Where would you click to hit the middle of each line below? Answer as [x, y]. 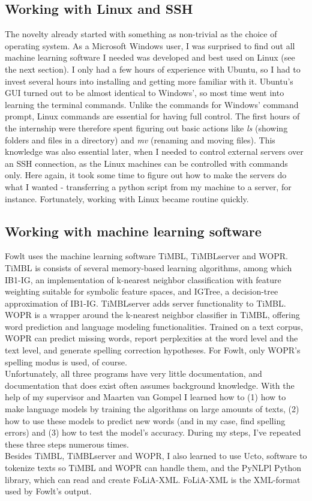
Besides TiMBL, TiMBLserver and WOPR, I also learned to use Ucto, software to [156, 456]
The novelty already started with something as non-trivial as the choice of [141, 34]
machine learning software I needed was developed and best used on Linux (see [150, 57]
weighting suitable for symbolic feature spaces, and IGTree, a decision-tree [142, 291]
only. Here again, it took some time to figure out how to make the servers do [146, 175]
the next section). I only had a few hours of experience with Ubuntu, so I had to [153, 69]
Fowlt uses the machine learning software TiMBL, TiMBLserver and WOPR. [146, 256]
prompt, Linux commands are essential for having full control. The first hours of [152, 116]
